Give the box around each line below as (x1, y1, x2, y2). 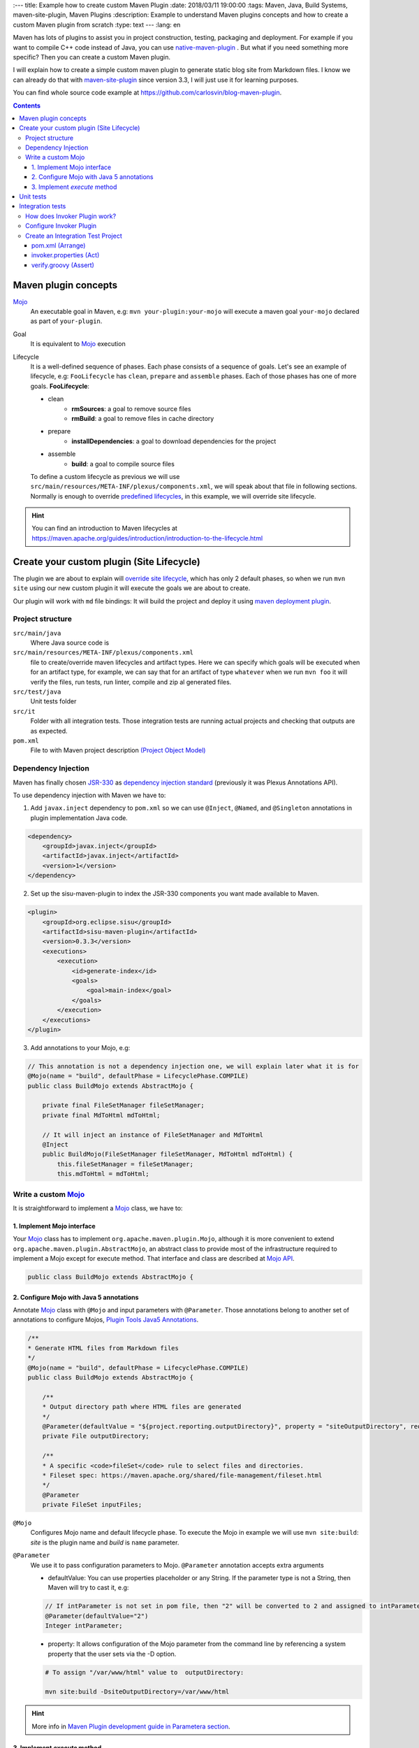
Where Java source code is (30, 638, 110, 647)
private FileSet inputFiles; (42, 1500, 142, 1509)
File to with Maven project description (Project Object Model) (30, 746, 206, 754)
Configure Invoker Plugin (25, 222, 97, 230)
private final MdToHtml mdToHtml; (42, 1111, 161, 1119)
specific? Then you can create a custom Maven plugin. (13, 52, 171, 61)
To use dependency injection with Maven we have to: (13, 791, 166, 799)
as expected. (30, 726, 68, 735)
